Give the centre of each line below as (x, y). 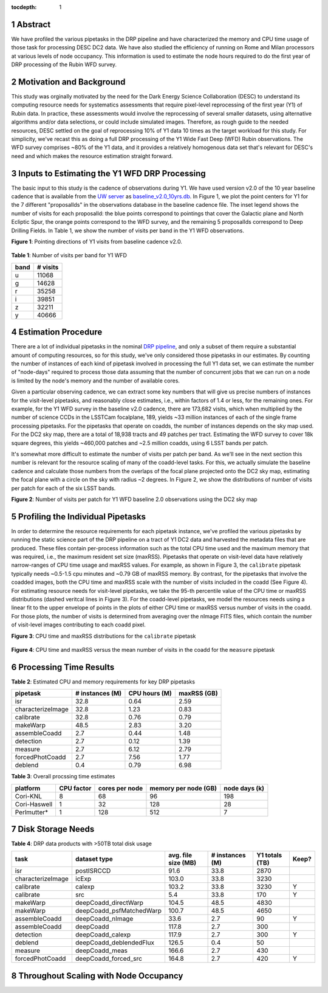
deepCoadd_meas (101, 950)
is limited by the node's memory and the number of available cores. (96, 381)
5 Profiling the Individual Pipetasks (78, 517)
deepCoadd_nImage (104, 919)
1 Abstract (31, 24)
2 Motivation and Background (68, 82)
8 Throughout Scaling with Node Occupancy (97, 976)
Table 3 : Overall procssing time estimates (63, 777)
